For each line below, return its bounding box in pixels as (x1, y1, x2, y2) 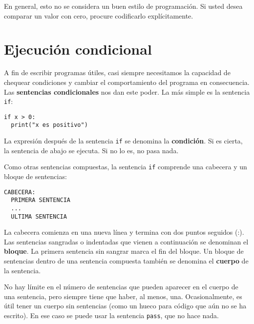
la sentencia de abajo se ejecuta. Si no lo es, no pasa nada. (4, 145, 179, 155)
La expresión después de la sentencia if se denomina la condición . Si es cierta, (4, 136, 243, 146)
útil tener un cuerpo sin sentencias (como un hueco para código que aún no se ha (4, 301, 247, 311)
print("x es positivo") (11, 121, 88, 129)
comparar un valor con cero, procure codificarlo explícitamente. (4, 10, 193, 20)
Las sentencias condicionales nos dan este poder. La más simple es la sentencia (4, 86, 250, 97)
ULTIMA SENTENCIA (11, 213, 67, 220)
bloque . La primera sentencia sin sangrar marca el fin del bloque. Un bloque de (4, 246, 244, 256)
